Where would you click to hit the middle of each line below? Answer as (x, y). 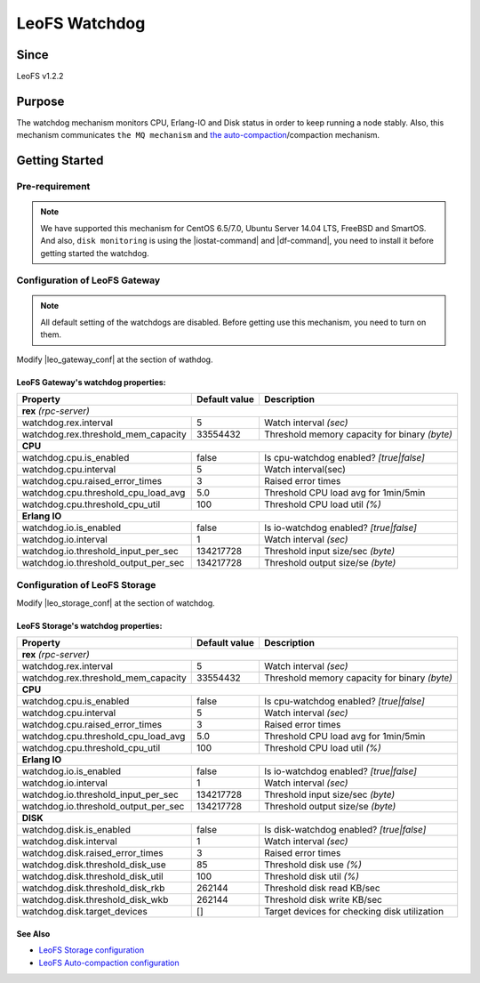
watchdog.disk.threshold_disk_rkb (93, 888)
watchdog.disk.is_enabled (76, 830)
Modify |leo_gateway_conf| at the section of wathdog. (115, 359)
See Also (33, 933)
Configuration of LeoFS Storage (86, 585)
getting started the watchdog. (95, 253)
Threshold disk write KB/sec (323, 900)
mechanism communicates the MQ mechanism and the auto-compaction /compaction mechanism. (198, 135)
